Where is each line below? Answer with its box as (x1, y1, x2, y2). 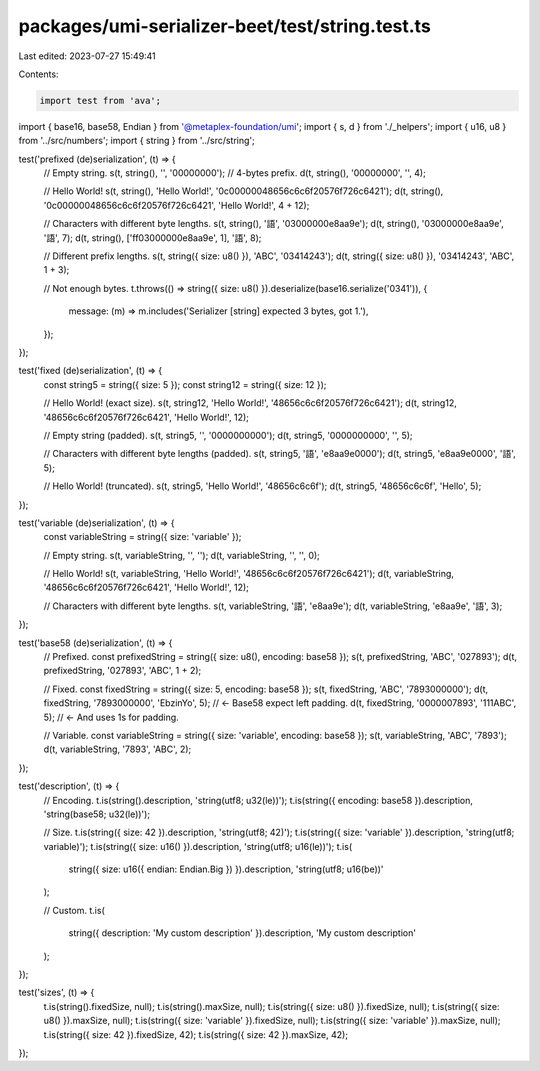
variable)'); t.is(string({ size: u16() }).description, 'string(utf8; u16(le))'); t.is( (43, 840, 353, 852)
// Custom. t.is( (43, 904, 105, 916)
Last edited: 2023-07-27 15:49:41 (18, 50, 157, 62)
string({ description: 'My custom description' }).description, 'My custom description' (68, 927, 417, 939)
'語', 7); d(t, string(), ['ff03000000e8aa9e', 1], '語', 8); (43, 231, 262, 244)
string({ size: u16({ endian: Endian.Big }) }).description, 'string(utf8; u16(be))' (68, 863, 384, 875)
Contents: (18, 68, 59, 80)
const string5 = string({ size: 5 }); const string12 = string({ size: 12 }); (43, 378, 327, 390)
